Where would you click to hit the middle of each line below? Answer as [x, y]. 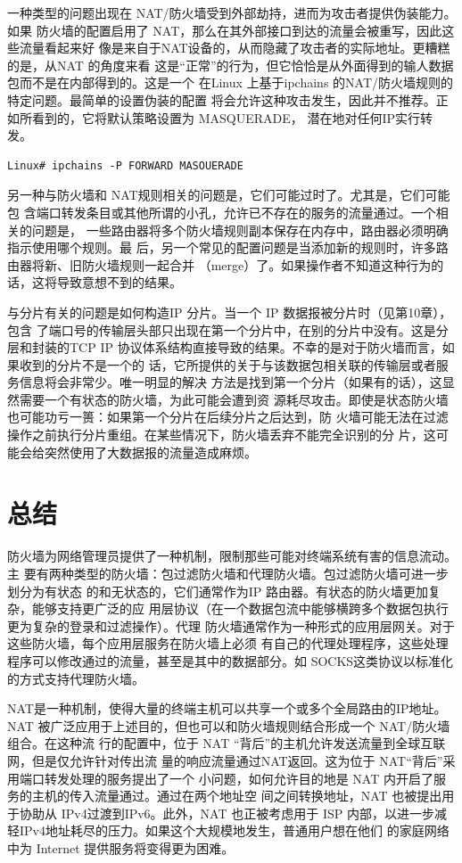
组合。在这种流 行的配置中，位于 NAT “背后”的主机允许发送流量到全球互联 [227, 743]
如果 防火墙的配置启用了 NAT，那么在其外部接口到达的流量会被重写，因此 [225, 30]
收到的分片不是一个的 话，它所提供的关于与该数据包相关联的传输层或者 [227, 364]
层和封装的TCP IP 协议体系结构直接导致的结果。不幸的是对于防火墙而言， [225, 347]
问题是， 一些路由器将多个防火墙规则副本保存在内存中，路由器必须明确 [240, 230]
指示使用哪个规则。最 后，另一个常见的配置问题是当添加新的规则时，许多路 [228, 247]
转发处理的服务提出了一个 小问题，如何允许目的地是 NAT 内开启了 [239, 778]
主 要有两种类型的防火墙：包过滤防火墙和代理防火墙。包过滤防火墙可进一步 [228, 573]
